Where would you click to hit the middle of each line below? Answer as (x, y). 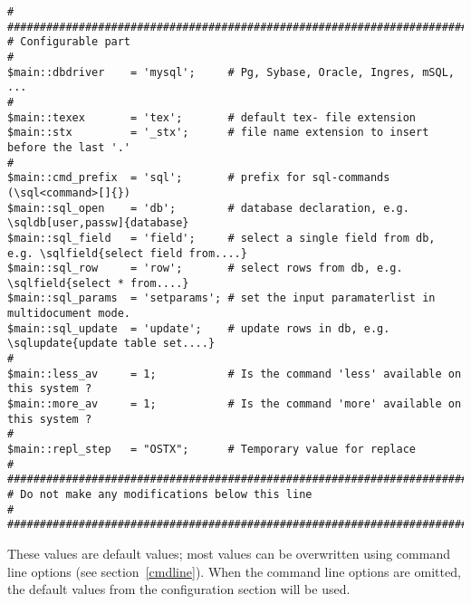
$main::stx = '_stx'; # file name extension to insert (218, 133)
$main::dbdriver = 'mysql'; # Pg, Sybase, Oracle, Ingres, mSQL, (231, 72)
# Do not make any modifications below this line (160, 494)
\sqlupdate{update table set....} (111, 344)
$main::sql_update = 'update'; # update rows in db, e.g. (199, 328)
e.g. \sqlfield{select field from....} (127, 253)
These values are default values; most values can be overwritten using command (229, 553)
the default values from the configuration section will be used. (179, 589)
